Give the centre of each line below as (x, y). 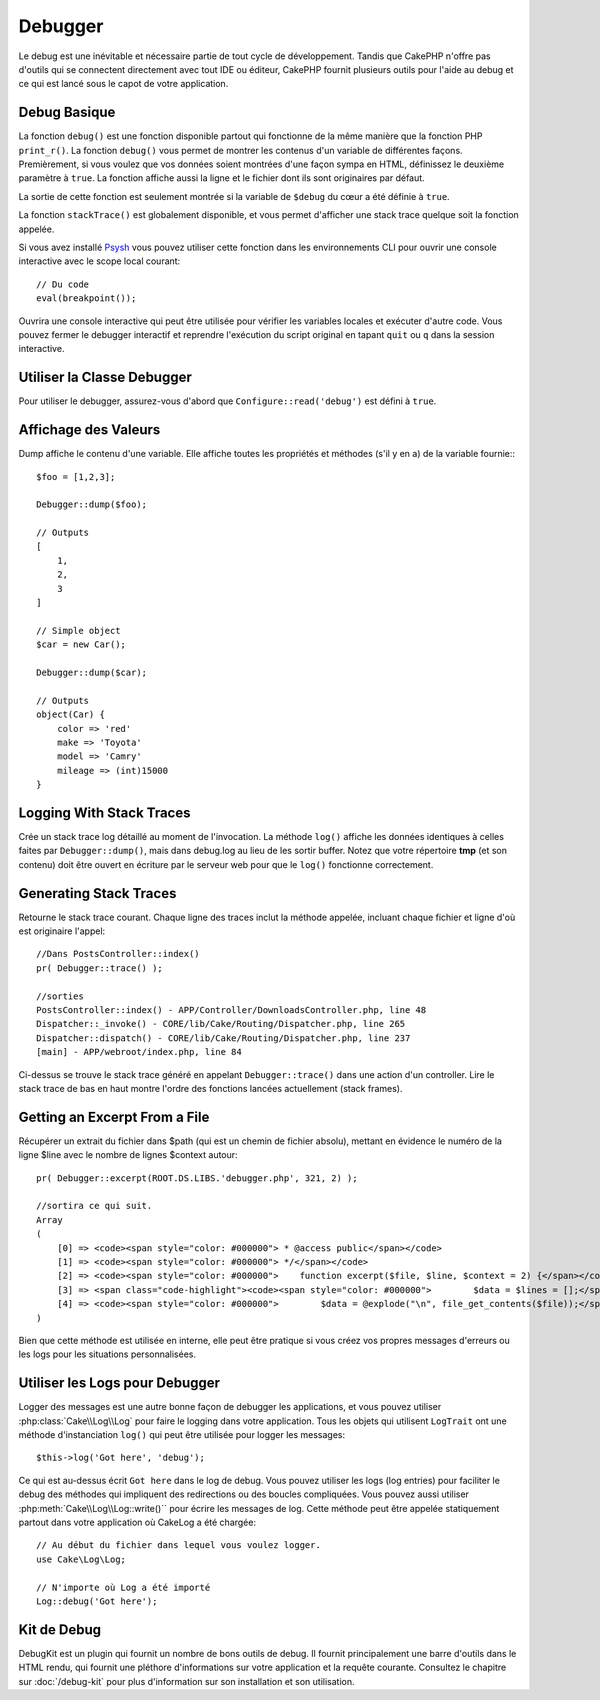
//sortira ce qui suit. (94, 1206)
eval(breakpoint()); (86, 298)
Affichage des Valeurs (89, 430)
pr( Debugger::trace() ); (100, 968)
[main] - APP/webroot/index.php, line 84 (139, 1052)
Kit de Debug (60, 1629)
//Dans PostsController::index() (118, 954)
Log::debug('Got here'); (97, 1601)
